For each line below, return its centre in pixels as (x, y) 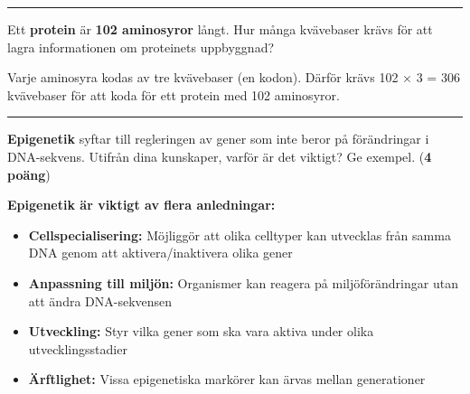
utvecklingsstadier (78, 348)
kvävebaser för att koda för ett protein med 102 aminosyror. (174, 94)
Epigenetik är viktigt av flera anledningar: (141, 205)
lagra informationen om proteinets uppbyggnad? (141, 47)
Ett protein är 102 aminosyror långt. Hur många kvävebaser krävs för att (220, 29)
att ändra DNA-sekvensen (100, 300)
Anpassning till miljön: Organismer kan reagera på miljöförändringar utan (243, 282)
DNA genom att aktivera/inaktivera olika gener (160, 253)
